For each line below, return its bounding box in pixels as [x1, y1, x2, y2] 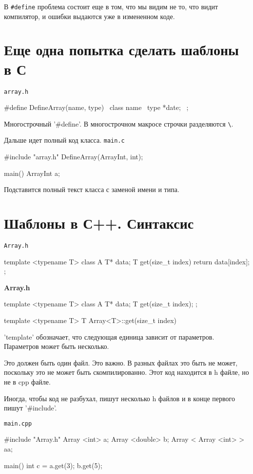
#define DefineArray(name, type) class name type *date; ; [4, 102, 189, 112]
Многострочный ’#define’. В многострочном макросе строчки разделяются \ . [4, 118, 234, 129]
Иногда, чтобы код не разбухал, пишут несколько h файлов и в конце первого [4, 393, 235, 403]
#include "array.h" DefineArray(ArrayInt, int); [4, 151, 143, 162]
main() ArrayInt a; [4, 168, 60, 178]
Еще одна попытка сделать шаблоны [4, 40, 239, 60]
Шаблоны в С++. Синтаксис [4, 213, 194, 233]
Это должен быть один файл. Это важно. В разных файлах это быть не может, [4, 357, 238, 367]
